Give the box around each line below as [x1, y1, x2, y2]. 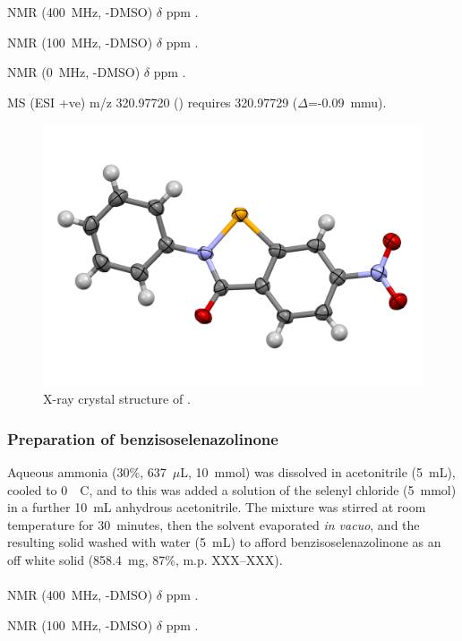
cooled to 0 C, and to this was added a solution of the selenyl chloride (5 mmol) [7, 480, 457, 499]
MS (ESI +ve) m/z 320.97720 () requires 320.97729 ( [7, 92, 298, 111]
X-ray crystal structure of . [43, 389, 191, 408]
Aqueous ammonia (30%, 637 [7, 462, 167, 481]
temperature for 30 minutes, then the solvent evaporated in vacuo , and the [7, 515, 420, 534]
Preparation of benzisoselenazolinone [7, 427, 278, 449]
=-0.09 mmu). [307, 92, 387, 111]
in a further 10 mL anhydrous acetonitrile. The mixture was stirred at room [7, 498, 426, 517]
